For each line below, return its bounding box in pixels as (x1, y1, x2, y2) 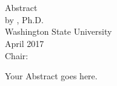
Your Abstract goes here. (5, 70, 98, 82)
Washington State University (5, 25, 112, 38)
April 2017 (5, 37, 44, 49)
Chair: (5, 49, 28, 62)
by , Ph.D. (5, 13, 44, 26)
